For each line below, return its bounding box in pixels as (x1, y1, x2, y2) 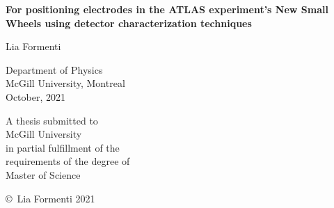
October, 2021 (6, 89, 65, 104)
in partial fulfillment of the (6, 140, 120, 154)
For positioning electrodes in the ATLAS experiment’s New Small (6, 2, 328, 16)
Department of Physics (6, 62, 103, 77)
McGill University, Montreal (6, 76, 125, 90)
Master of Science (6, 167, 81, 182)
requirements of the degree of (6, 154, 130, 168)
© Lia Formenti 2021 (6, 191, 95, 205)
